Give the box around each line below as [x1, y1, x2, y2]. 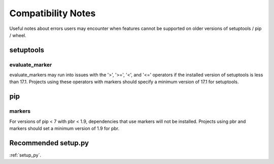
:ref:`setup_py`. [9, 152, 42, 158]
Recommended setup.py [9, 139, 89, 147]
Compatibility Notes [9, 8, 96, 19]
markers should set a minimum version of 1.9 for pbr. [9, 125, 120, 132]
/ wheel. [9, 32, 26, 38]
